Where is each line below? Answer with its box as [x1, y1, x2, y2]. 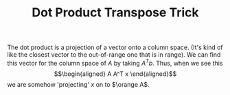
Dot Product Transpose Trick [32, 5, 199, 21]
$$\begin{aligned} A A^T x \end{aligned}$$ [54, 70, 177, 78]
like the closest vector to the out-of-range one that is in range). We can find [7, 51, 221, 59]
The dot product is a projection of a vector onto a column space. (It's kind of [7, 43, 223, 52]
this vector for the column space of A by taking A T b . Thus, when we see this [7, 58, 223, 67]
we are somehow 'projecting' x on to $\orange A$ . [7, 80, 150, 88]
